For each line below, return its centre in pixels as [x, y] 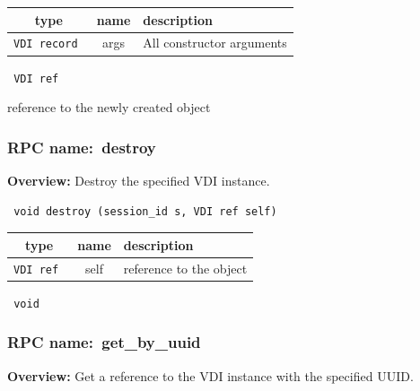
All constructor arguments [215, 43]
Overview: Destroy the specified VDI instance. [139, 180]
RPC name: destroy [82, 147]
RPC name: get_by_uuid [104, 342]
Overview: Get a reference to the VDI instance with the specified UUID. [210, 375]
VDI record [46, 44]
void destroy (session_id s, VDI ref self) [145, 211]
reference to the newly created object [109, 107]
